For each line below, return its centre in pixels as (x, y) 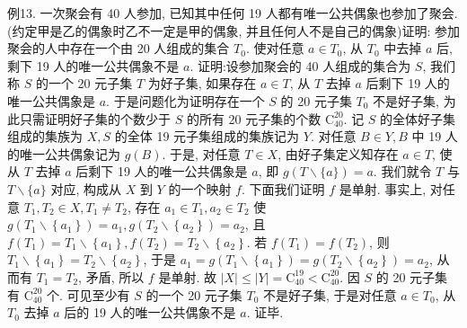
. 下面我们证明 (283, 188)
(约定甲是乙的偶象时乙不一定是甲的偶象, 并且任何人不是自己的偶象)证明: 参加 (233, 30)
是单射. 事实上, (383, 188)
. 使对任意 (275, 48)
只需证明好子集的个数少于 (95, 118)
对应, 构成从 (86, 188)
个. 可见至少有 (88, 294)
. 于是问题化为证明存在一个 (185, 100)
